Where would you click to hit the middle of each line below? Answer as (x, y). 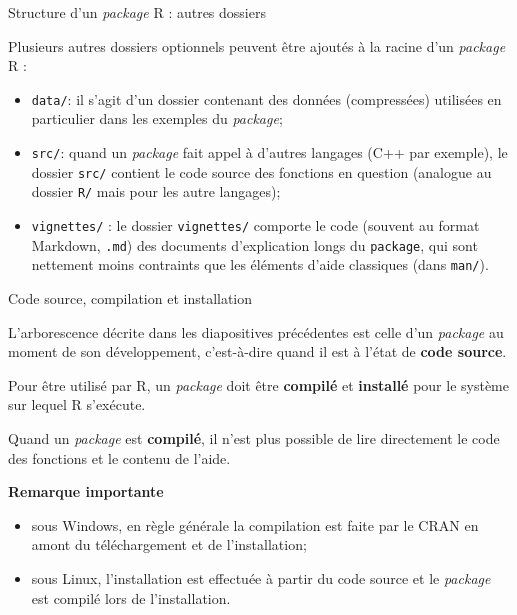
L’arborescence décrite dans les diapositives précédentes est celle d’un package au (256, 331)
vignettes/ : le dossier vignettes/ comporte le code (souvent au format (255, 225)
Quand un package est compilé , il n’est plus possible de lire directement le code (254, 437)
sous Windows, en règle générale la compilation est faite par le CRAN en (255, 524)
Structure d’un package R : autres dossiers (137, 12)
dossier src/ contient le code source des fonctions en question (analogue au (261, 171)
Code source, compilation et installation (130, 297)
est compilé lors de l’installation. (131, 597)
